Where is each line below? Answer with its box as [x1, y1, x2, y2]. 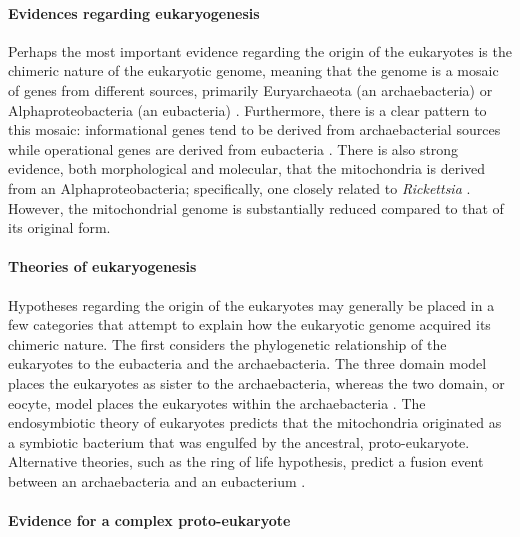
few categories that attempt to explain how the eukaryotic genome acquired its [8, 314, 491, 335]
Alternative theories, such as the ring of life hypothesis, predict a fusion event [8, 451, 484, 472]
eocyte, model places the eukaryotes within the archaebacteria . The [8, 392, 426, 413]
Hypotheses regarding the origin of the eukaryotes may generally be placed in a [8, 294, 495, 315]
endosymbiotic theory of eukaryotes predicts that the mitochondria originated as [8, 412, 502, 433]
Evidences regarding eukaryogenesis [8, 2, 260, 23]
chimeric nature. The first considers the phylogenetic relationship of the [8, 333, 447, 354]
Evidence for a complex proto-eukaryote [8, 510, 291, 531]
